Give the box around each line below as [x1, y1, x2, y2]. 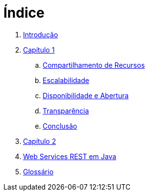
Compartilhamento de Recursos [43, 60, 145, 69]
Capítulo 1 [23, 45, 55, 54]
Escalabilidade [43, 76, 89, 84]
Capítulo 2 [23, 137, 56, 145]
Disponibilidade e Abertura [43, 91, 129, 100]
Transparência [43, 106, 89, 115]
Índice [3, 4, 45, 21]
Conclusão [43, 121, 77, 130]
